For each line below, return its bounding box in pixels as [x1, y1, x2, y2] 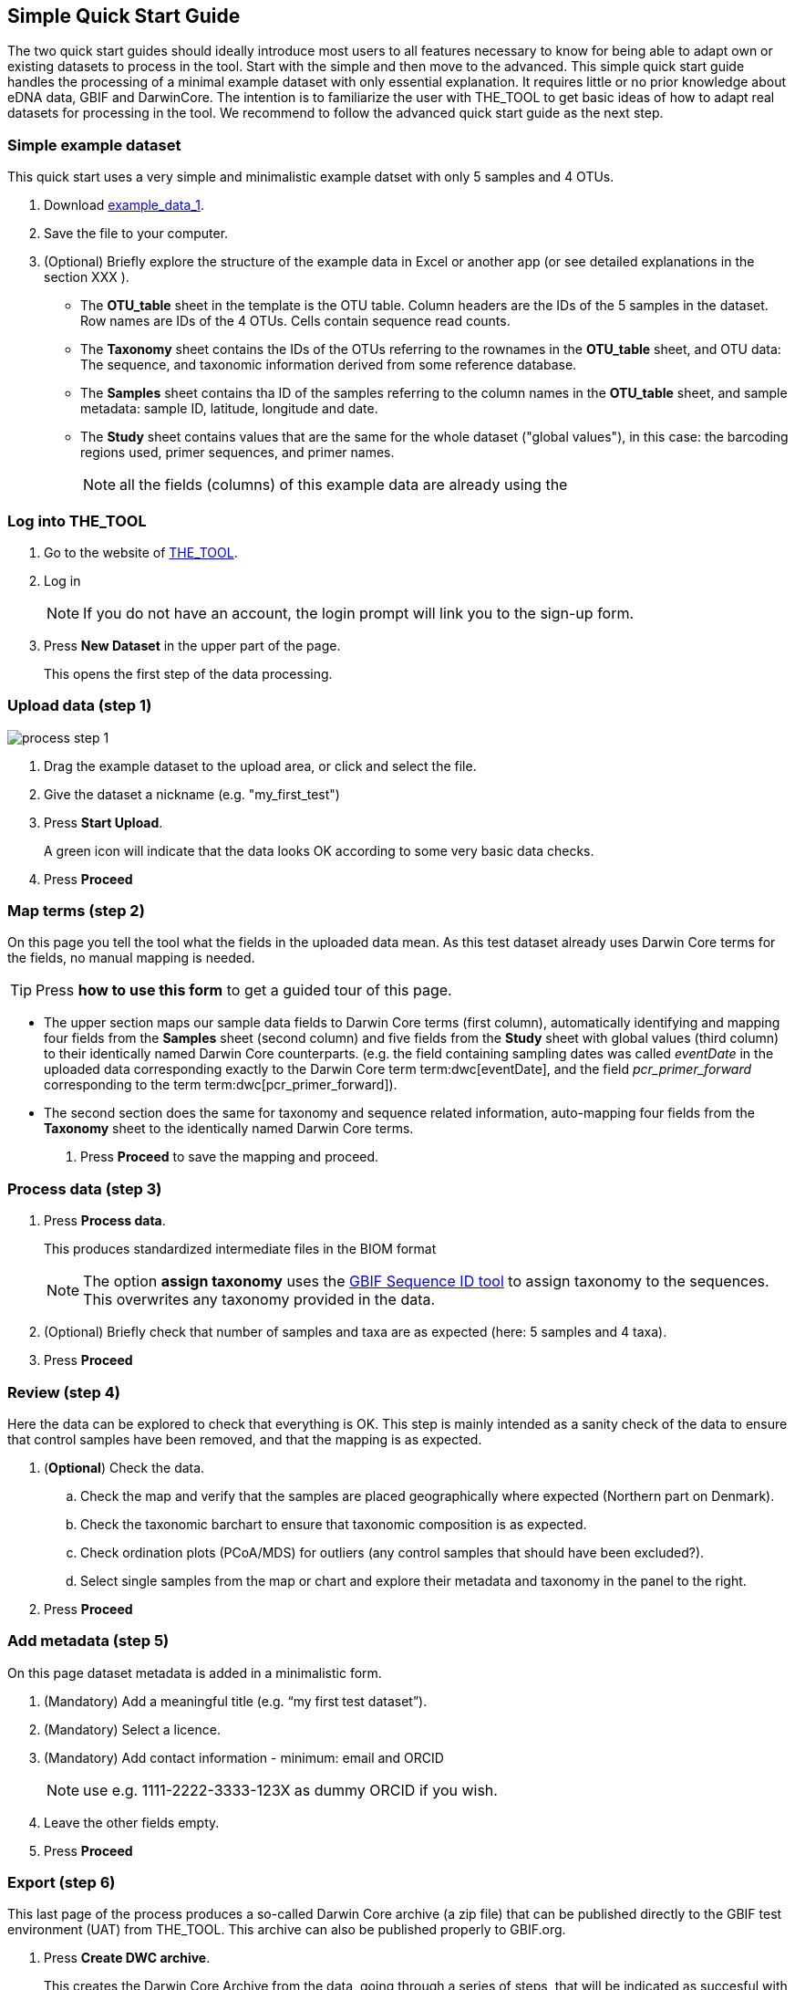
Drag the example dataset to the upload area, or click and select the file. [44, 757, 477, 774]
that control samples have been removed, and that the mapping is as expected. [7, 1431, 482, 1447]
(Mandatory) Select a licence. [44, 1721, 221, 1737]
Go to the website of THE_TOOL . [44, 544, 238, 560]
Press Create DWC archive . [44, 1950, 211, 1966]
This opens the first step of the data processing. [44, 665, 333, 682]
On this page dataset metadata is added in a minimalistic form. [7, 1664, 382, 1681]
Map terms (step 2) [7, 901, 145, 921]
